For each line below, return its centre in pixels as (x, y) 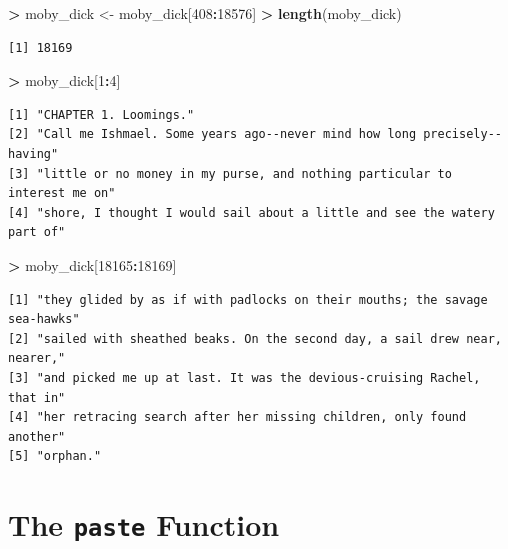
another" (37, 436)
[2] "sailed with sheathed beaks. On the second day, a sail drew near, (255, 338)
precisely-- (462, 134)
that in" (37, 397)
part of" (37, 232)
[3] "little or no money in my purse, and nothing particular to (230, 173)
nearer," (37, 358)
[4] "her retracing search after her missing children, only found (237, 417)
